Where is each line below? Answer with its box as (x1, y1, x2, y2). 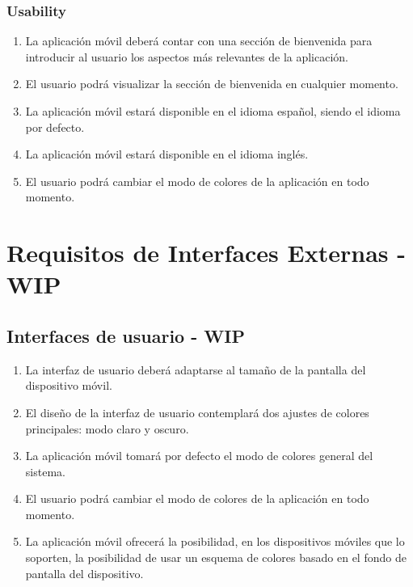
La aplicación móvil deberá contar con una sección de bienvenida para (25, 32, 373, 49)
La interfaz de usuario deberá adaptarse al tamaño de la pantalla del (25, 361, 366, 378)
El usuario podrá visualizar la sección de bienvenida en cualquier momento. (25, 75, 398, 92)
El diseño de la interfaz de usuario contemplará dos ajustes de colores (25, 403, 369, 420)
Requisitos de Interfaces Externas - (6, 236, 406, 269)
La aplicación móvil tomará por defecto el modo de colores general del (25, 447, 373, 464)
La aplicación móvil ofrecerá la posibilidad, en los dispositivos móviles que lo (25, 533, 405, 550)
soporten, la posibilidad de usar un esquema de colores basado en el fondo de (25, 549, 407, 566)
